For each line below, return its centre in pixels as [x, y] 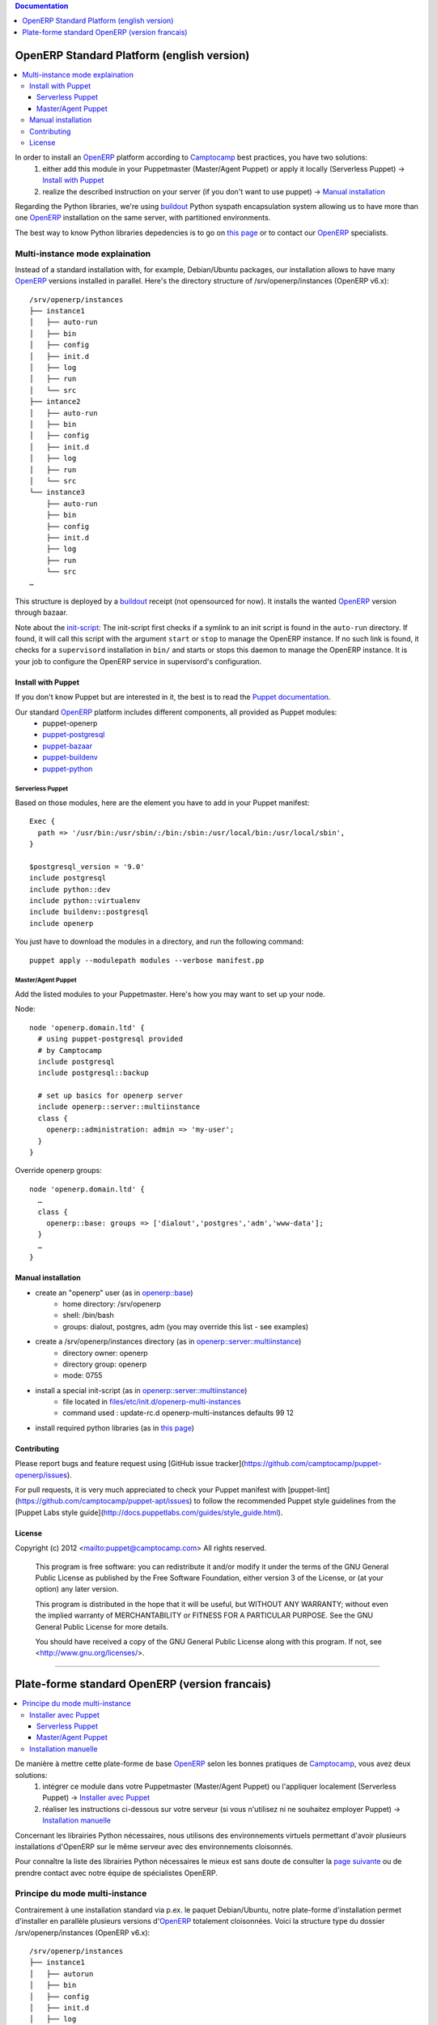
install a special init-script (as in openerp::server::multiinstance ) [141, 1390]
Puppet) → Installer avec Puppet [96, 1797]
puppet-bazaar [68, 746]
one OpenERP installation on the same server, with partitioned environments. [143, 218]
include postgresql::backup [93, 1073]
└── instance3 [57, 492]
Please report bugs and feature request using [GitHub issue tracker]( [129, 1464]
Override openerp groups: [59, 1170]
